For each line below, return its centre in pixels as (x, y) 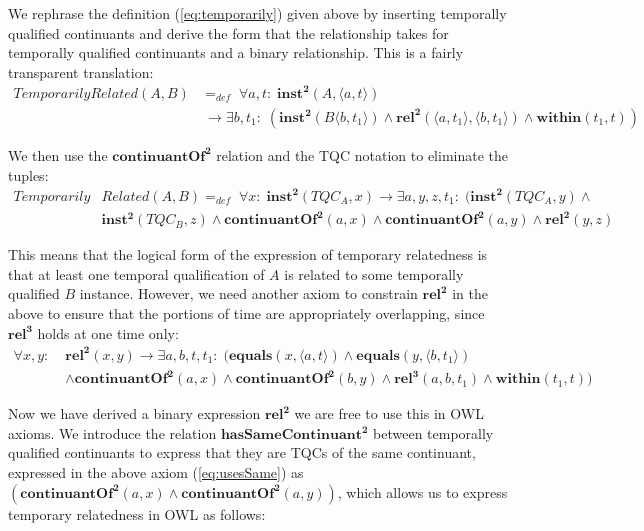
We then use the (58, 154)
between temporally (433, 432)
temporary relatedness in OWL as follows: (137, 513)
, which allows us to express (422, 491)
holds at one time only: (108, 332)
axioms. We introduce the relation (112, 432)
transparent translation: (81, 71)
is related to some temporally (374, 273)
